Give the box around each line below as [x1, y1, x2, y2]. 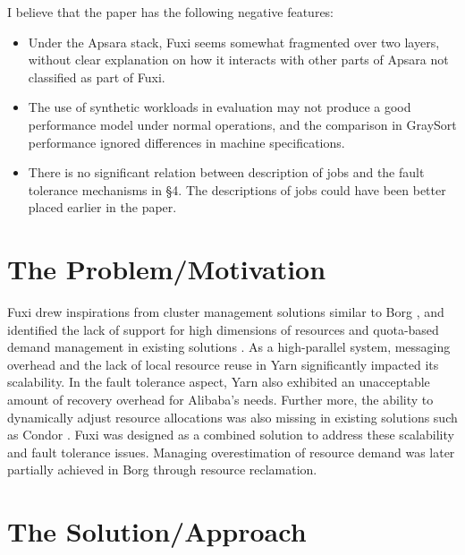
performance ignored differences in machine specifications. [28, 132, 345, 151]
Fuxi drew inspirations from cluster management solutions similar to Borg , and [7, 303, 444, 321]
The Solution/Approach [7, 513, 307, 550]
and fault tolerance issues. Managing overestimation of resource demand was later [7, 442, 455, 461]
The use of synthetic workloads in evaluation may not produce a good [28, 98, 411, 116]
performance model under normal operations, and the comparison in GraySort [28, 115, 457, 133]
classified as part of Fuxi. [28, 67, 165, 86]
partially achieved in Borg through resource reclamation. [7, 460, 317, 479]
